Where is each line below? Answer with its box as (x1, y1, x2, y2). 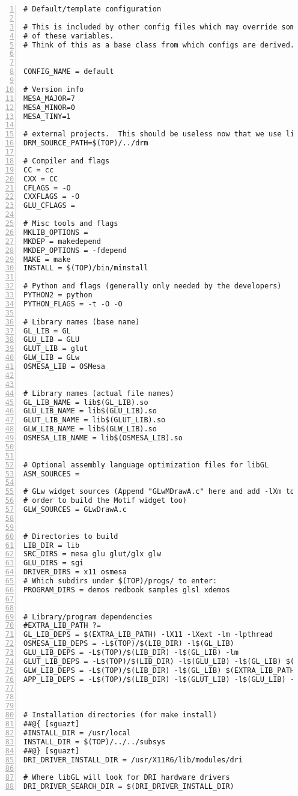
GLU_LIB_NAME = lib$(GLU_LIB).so (23, 407, 157, 416)
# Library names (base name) (23, 317, 140, 326)
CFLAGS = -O (23, 183, 71, 192)
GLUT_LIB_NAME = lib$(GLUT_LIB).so (23, 416, 166, 425)
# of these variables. (23, 31, 114, 40)
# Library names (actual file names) (23, 389, 174, 398)
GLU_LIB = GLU (23, 335, 80, 344)
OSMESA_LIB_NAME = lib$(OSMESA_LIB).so (23, 434, 183, 442)
